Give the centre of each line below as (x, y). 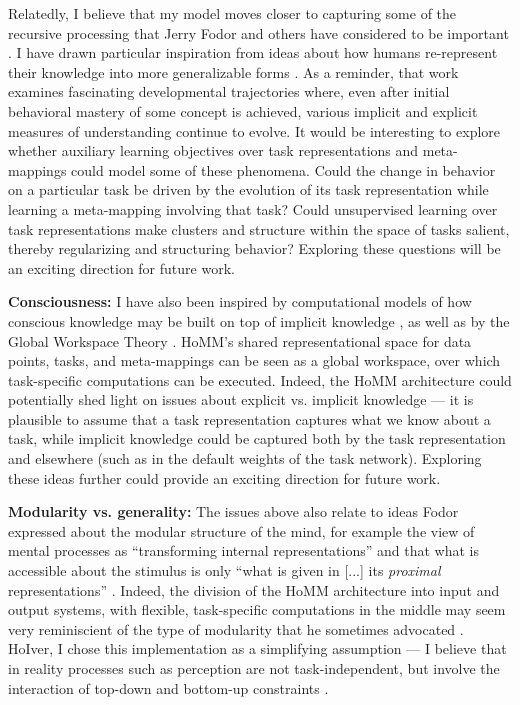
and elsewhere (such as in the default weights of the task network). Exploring (245, 458)
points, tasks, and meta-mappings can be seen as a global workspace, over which (254, 360)
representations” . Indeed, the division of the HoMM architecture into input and (254, 589)
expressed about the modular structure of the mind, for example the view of (241, 530)
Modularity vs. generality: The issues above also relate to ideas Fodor (233, 511)
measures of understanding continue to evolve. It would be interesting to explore (254, 130)
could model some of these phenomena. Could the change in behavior (283, 169)
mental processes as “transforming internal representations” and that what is (244, 550)
